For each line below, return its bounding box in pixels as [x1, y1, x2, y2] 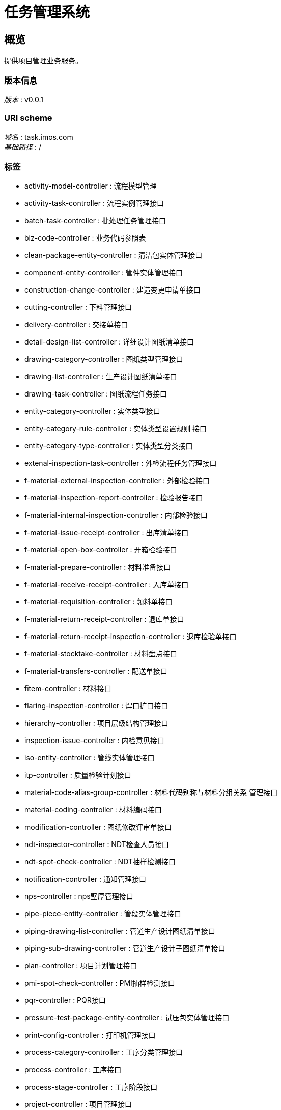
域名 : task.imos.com [4, 132, 73, 141]
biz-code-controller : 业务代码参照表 [24, 233, 146, 243]
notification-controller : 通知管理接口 [24, 875, 147, 884]
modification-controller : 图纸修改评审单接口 [24, 823, 172, 832]
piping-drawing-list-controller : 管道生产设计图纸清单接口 [24, 927, 215, 936]
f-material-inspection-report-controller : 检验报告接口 [24, 493, 203, 503]
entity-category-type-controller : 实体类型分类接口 [24, 441, 193, 451]
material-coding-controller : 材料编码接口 [24, 805, 162, 814]
